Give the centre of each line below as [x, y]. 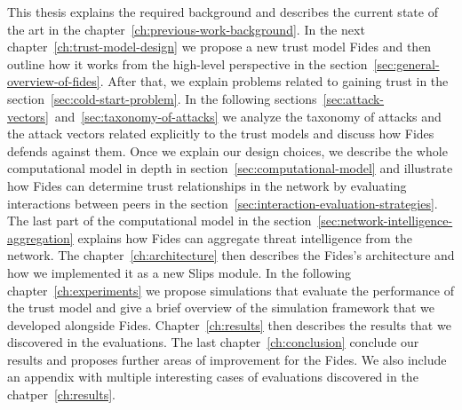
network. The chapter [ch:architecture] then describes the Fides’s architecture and [231, 255]
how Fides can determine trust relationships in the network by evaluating [207, 185]
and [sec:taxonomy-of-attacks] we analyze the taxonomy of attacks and [248, 116]
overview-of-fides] [54, 81]
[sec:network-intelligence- [385, 221]
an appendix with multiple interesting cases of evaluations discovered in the [213, 377]
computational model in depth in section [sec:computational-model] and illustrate [230, 168]
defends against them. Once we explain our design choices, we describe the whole [227, 150]
